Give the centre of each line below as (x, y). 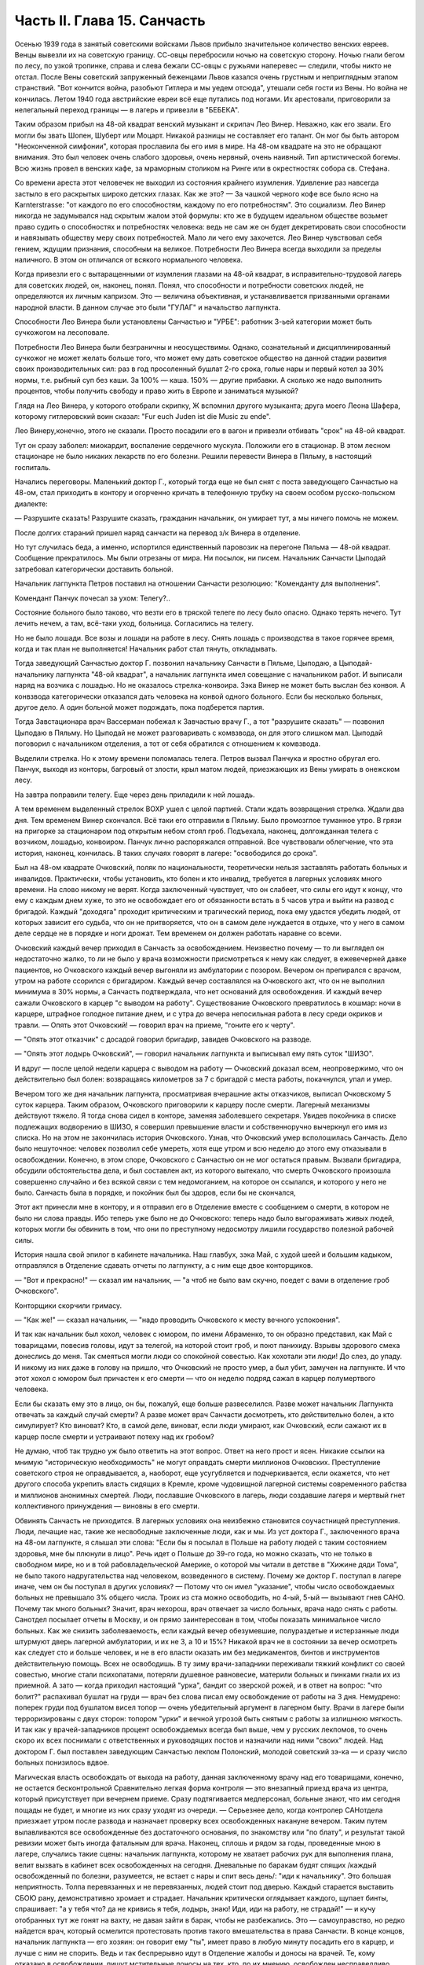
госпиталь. (33, 467)
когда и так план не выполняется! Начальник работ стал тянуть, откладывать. (146, 649)
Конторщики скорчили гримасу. (68, 1306)
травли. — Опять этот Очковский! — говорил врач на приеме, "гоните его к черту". (155, 1025)
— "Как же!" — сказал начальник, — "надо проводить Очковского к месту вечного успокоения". (177, 1320)
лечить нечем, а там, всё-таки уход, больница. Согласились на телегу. (134, 623)
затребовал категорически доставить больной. (94, 569)
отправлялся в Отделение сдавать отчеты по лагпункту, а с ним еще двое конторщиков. (164, 1265)
